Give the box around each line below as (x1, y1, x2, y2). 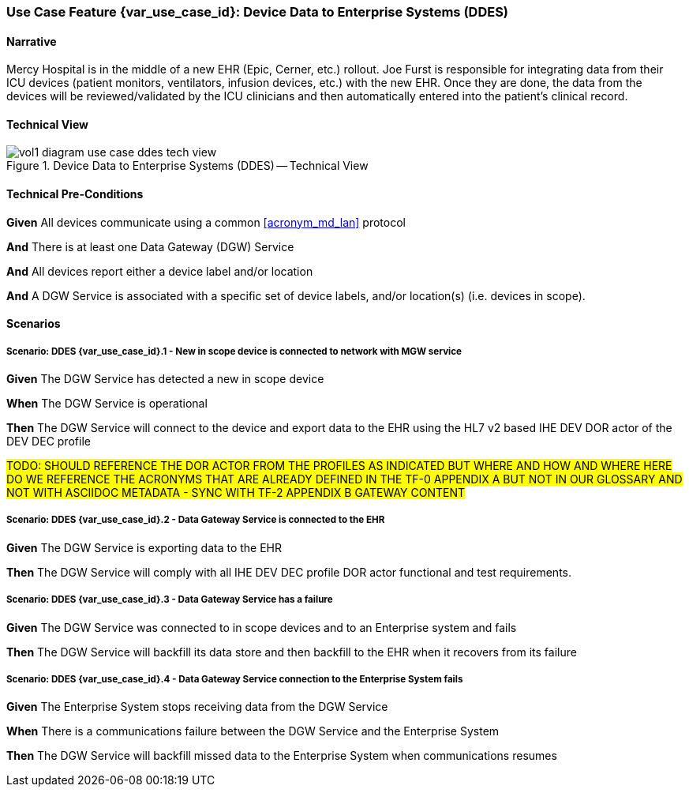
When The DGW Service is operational (6, 396, 208, 411)
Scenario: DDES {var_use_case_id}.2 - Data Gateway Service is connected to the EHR (6, 514, 385, 526)
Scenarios (6, 317, 61, 331)
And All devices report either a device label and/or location (6, 264, 313, 278)
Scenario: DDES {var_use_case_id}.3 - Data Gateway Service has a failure (6, 594, 333, 606)
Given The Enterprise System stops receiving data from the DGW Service (6, 700, 388, 714)
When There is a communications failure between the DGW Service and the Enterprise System (6, 724, 500, 739)
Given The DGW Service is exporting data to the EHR (6, 540, 282, 554)
